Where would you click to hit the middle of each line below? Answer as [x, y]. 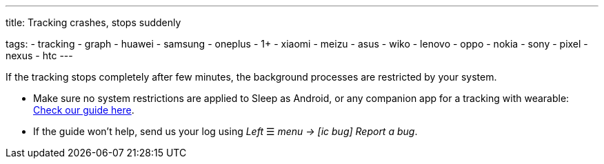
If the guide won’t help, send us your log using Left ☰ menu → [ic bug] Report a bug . [225, 131]
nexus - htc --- [39, 55]
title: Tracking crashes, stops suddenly [93, 22]
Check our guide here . [84, 110]
